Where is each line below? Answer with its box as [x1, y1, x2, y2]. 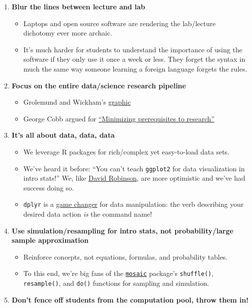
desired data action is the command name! [23, 209, 152, 219]
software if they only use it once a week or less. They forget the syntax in [23, 54, 246, 64]
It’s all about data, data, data [11, 130, 115, 140]
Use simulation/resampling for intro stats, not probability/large [11, 225, 234, 235]
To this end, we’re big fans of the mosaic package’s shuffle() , [23, 268, 214, 278]
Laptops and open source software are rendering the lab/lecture [23, 18, 216, 28]
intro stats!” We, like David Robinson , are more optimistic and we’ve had [23, 173, 246, 183]
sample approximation [11, 235, 89, 245]
